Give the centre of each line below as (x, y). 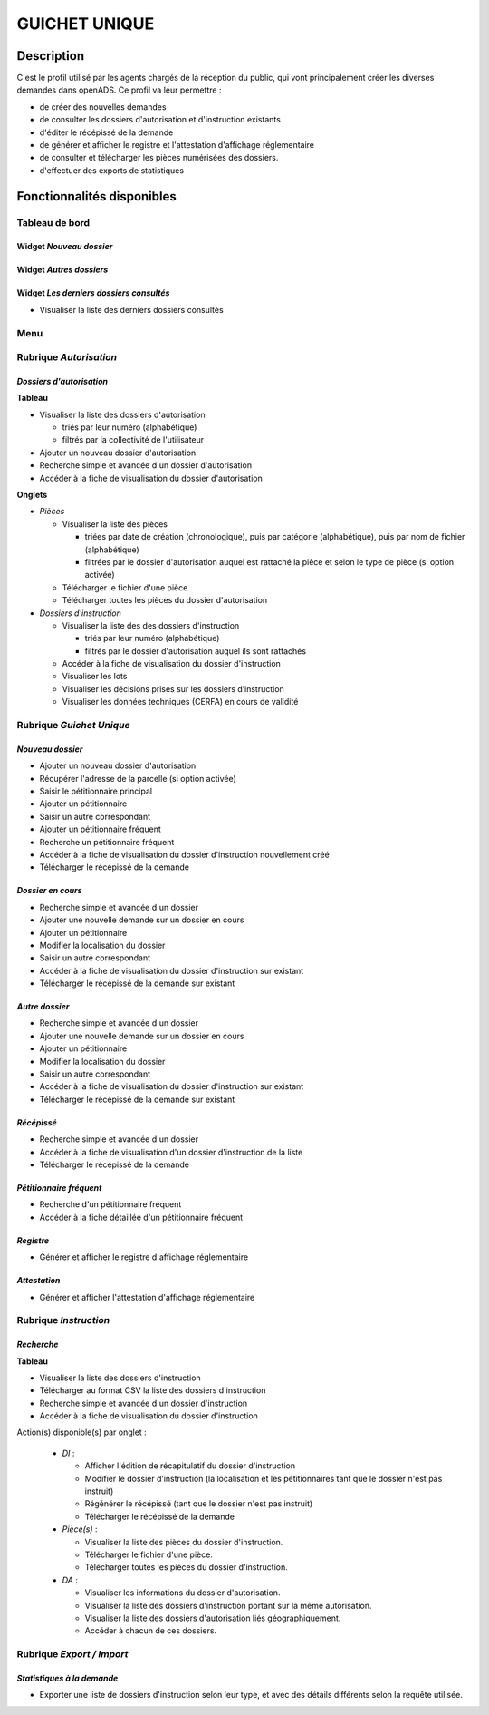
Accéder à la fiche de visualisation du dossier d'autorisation (151, 478)
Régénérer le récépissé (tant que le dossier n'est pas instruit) (199, 1504)
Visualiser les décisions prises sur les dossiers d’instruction (173, 688)
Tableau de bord (53, 222)
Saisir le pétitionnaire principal (96, 791)
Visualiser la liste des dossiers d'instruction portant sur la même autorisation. (228, 1605)
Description (51, 56)
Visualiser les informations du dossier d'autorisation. (182, 1593)
